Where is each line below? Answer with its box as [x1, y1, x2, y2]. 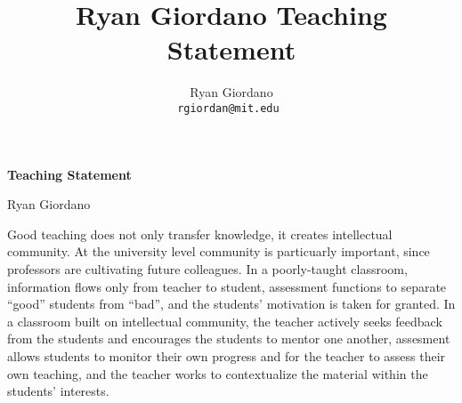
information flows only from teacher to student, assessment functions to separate [7, 277, 447, 295]
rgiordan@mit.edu [177, 101, 280, 115]
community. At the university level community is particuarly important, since [7, 242, 430, 261]
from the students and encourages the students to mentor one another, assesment [7, 329, 450, 348]
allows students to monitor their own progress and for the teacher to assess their [7, 346, 446, 365]
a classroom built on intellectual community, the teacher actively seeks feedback [7, 311, 442, 330]
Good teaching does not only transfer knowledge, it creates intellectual [7, 224, 393, 243]
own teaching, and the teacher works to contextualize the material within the [7, 364, 428, 383]
